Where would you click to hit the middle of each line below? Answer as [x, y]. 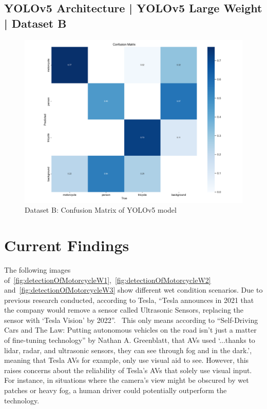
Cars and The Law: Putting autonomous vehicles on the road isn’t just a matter [130, 330]
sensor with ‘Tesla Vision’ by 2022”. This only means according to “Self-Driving [131, 320]
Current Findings [67, 245]
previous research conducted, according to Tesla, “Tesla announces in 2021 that [129, 300]
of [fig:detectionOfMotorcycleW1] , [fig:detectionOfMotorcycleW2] [108, 280]
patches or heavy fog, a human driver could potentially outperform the [116, 390]
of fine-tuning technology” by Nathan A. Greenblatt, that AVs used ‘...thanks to [130, 340]
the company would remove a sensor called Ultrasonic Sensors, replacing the [124, 310]
